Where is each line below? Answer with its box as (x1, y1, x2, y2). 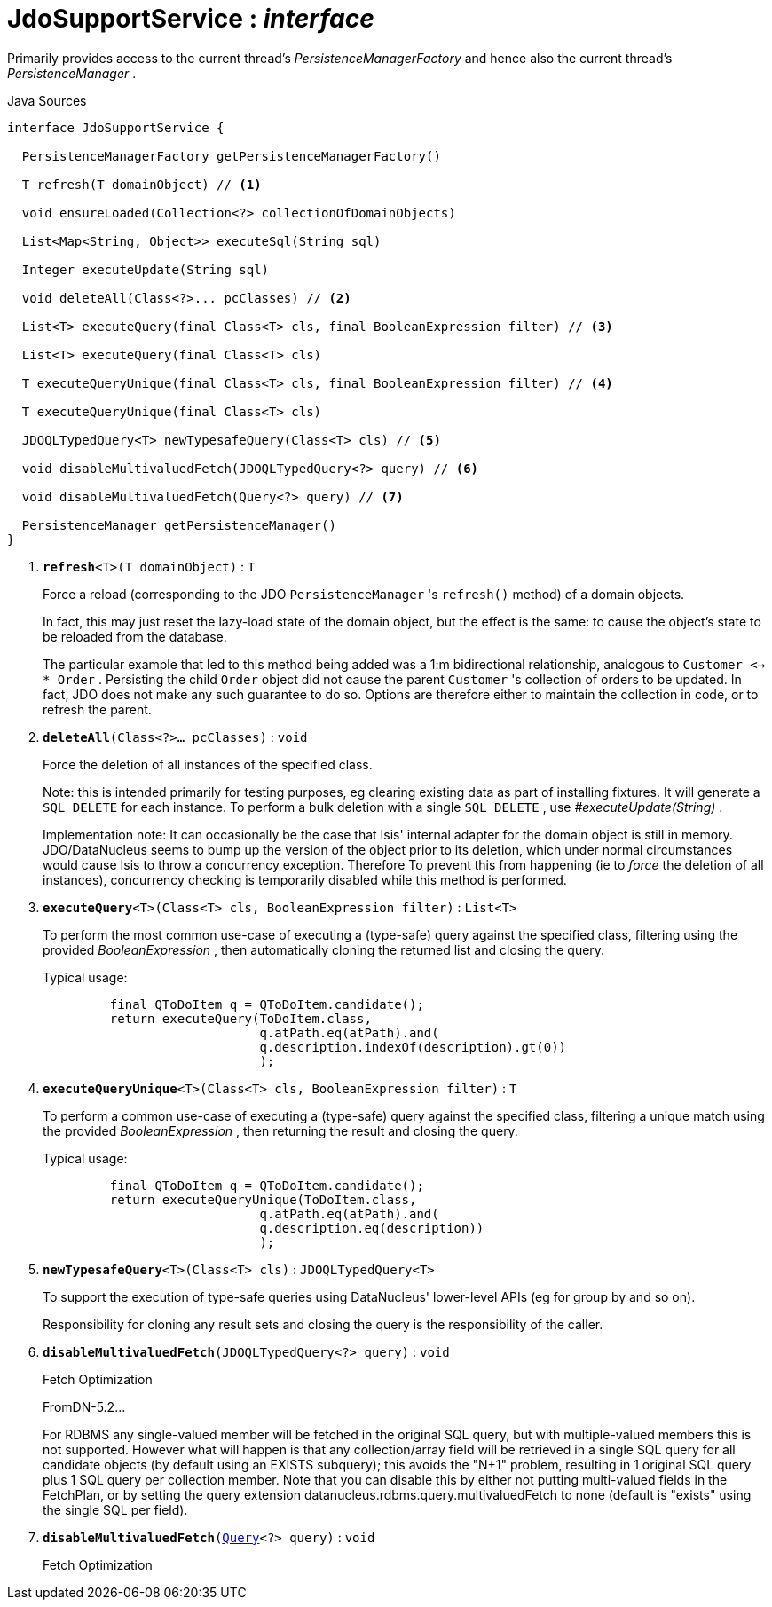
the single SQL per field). (43, 1501, 188, 1517)
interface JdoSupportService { (7, 120, 225, 135)
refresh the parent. (43, 701, 152, 717)
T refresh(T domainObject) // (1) (21, 177, 262, 192)
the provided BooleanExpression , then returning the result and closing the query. (43, 1123, 518, 1138)
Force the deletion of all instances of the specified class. (43, 756, 373, 772)
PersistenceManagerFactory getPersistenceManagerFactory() (21, 148, 441, 163)
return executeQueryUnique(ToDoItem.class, (109, 1192, 417, 1207)
